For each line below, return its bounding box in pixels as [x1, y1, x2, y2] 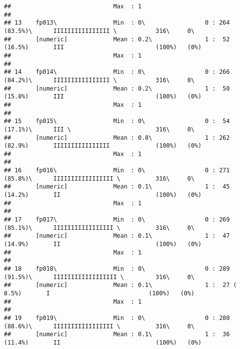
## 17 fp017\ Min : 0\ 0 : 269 [4, 216, 230, 223]
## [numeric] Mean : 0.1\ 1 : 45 [4, 183, 230, 190]
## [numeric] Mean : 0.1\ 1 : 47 [4, 232, 230, 240]
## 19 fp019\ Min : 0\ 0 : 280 [4, 314, 230, 321]
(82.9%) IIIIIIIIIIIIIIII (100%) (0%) [4, 142, 202, 150]
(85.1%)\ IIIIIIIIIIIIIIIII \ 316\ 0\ [4, 224, 195, 231]
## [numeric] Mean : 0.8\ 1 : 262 [4, 134, 230, 141]
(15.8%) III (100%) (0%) [4, 93, 202, 100]
